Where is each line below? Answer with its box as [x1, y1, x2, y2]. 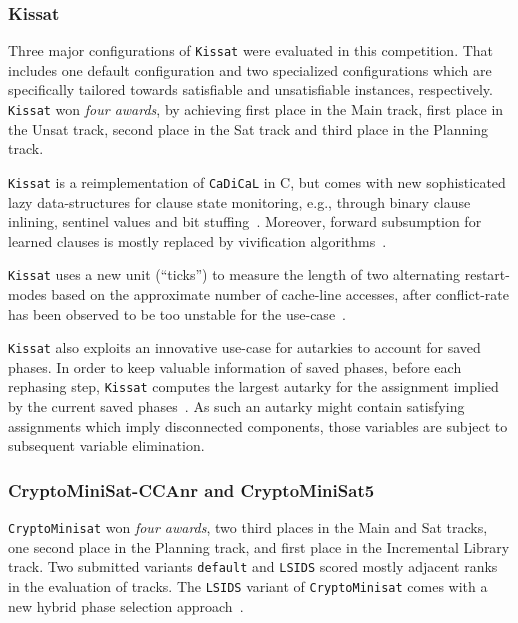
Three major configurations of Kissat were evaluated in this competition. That [8, 40, 494, 61]
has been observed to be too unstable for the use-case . [8, 303, 347, 324]
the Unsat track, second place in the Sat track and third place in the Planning [8, 118, 488, 139]
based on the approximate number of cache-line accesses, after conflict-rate [51, 284, 509, 304]
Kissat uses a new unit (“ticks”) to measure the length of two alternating [8, 264, 461, 285]
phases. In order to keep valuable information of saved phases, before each [8, 356, 462, 377]
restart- [464, 264, 510, 285]
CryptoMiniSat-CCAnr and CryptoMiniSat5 [8, 477, 375, 502]
